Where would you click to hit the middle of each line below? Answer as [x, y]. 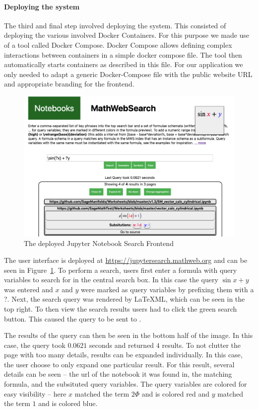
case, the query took [35, 345]
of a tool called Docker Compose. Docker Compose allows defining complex [118, 44]
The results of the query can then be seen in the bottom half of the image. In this [129, 335]
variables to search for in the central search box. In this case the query [111, 280]
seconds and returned [122, 345]
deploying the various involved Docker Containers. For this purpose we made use [127, 35]
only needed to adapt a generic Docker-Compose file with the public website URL [128, 74]
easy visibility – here [35, 393]
